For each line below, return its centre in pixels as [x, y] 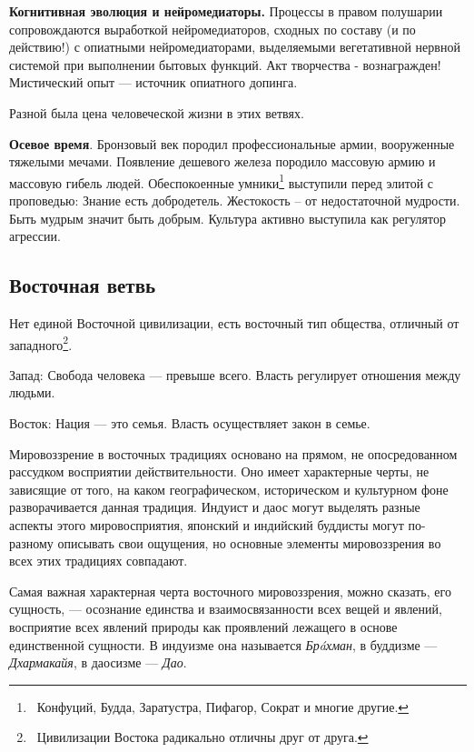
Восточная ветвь [83, 285]
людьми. [32, 392]
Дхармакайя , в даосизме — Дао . [98, 662]
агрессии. [35, 236]
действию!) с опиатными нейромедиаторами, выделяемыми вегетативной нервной [235, 47]
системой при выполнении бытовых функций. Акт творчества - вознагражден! [225, 64]
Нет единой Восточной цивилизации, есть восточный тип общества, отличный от [234, 322]
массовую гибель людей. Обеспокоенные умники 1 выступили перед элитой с [222, 181]
